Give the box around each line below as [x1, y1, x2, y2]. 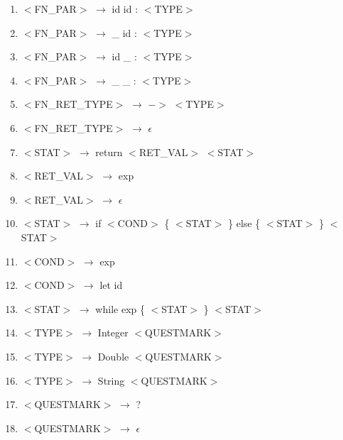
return [95, 144, 123, 159]
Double [97, 348, 129, 363]
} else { [228, 216, 261, 231]
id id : [111, 1, 138, 16]
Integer [97, 325, 129, 340]
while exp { [95, 301, 145, 316]
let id [99, 277, 123, 292]
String [97, 373, 125, 387]
